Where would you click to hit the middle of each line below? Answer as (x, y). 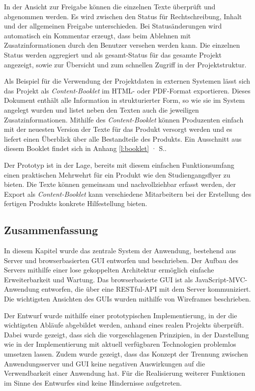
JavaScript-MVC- (221, 279)
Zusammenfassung (51, 230)
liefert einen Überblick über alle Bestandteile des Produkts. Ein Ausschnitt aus (123, 138)
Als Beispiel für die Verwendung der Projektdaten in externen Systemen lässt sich (127, 81)
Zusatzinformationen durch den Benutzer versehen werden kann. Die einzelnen (122, 45)
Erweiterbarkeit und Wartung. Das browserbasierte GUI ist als (99, 279)
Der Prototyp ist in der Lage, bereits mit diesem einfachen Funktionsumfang (119, 165)
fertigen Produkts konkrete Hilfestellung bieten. (76, 203)
